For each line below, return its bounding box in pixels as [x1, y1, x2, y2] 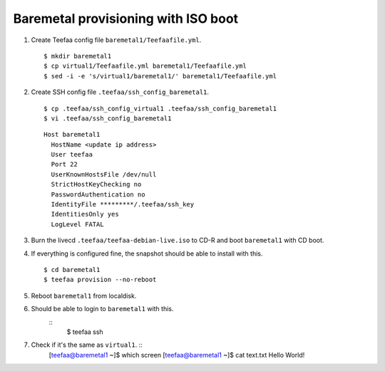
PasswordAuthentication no [51, 190, 145, 199]
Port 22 [51, 160, 78, 169]
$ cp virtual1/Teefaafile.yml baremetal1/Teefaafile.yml [43, 62, 247, 70]
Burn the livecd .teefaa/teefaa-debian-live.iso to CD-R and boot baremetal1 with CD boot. [31, 236, 324, 245]
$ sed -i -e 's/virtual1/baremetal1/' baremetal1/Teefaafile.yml [43, 72, 277, 80]
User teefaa [51, 150, 93, 159]
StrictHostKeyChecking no [51, 180, 142, 189]
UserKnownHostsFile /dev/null [51, 170, 157, 178]
